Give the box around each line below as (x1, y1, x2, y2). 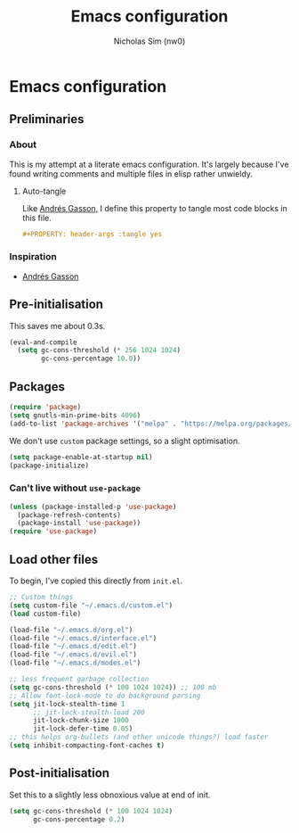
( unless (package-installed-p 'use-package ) (9, 502, 177, 511)
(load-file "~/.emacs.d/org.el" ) (9, 625, 133, 634)
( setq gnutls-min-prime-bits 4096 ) (9, 410, 141, 420)
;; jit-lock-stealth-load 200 (32, 707, 145, 717)
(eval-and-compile (9, 337, 77, 347)
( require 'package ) (9, 403, 82, 412)
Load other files (9, 551, 99, 567)
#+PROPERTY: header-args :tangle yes (21, 229, 163, 238)
